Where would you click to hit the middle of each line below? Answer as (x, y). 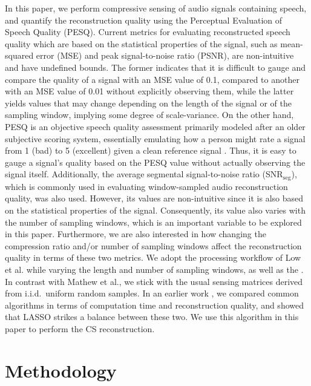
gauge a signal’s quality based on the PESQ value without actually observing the (155, 162)
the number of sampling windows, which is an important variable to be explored (153, 222)
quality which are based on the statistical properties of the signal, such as (141, 43)
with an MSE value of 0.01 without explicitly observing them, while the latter (149, 91)
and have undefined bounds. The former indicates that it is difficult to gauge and (155, 67)
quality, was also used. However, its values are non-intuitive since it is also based (154, 198)
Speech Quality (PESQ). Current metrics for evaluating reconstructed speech (148, 32)
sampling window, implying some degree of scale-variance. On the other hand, (149, 115)
